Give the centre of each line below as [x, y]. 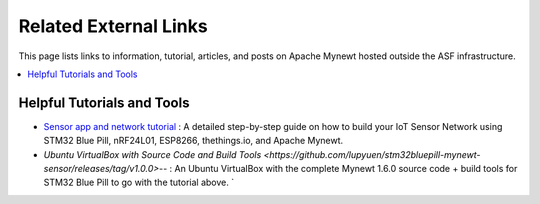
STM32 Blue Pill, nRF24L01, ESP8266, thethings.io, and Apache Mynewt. [193, 141]
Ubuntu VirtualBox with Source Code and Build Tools [152, 154]
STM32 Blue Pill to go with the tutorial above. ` [139, 182]
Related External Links [113, 26]
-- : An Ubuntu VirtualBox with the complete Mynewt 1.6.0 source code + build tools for [338, 169]
